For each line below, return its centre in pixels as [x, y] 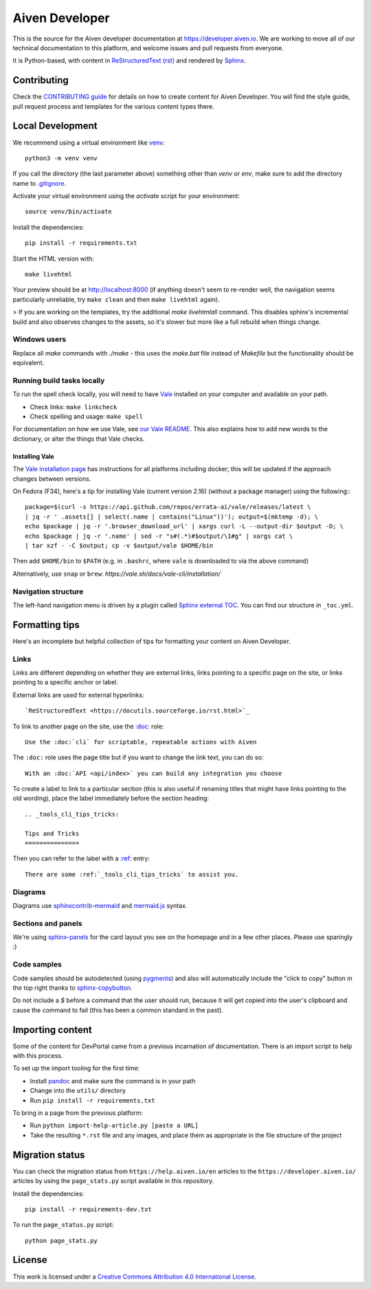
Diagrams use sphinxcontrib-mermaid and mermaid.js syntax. [100, 905]
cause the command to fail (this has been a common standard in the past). [118, 1010]
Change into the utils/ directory [78, 1091]
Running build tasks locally [59, 380]
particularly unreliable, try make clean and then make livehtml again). [116, 299]
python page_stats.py [61, 1241]
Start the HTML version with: [53, 259]
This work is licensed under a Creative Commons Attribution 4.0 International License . [135, 1277]
